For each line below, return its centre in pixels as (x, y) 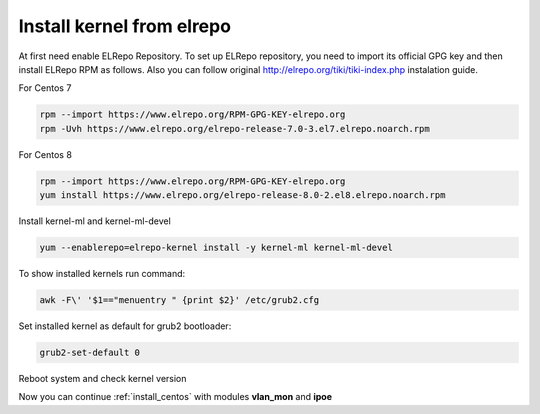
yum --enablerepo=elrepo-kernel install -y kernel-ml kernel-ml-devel (216, 248)
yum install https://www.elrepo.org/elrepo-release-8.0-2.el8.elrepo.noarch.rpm (242, 195)
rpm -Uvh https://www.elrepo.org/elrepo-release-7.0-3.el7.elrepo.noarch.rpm (234, 128)
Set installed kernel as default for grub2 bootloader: (125, 326)
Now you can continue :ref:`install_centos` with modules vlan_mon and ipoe (175, 397)
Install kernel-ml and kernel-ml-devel (95, 221)
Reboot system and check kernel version (102, 378)
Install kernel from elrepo (125, 26)
